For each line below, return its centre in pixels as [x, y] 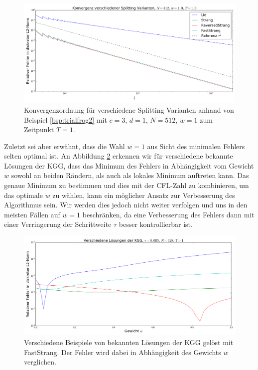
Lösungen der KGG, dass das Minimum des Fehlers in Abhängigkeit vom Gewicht [129, 165]
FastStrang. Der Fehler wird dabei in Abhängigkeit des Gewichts [123, 352]
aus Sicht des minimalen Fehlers [196, 146]
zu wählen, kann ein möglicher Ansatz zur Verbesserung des [144, 195]
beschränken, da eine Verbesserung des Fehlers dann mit [168, 214]
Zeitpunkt [39, 129]
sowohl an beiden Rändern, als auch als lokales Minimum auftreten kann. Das [130, 175]
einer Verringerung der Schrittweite [58, 224]
